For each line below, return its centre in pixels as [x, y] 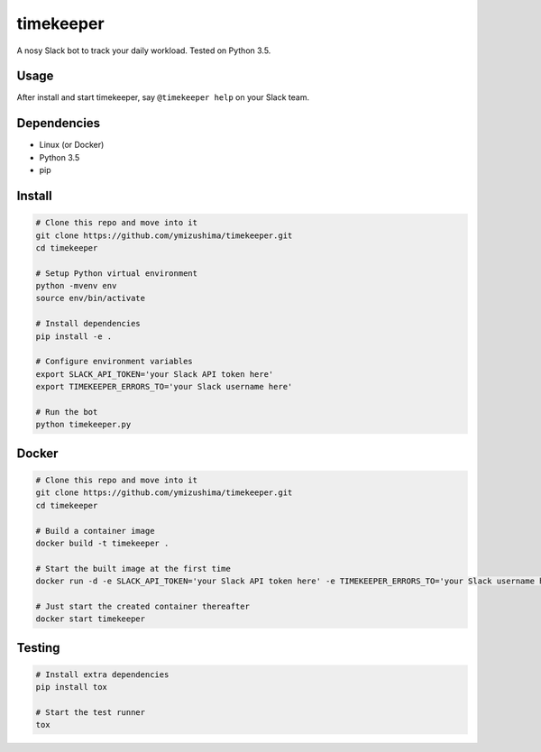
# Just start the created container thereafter [142, 606]
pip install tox [72, 687]
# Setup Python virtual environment [117, 273]
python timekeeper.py [83, 425]
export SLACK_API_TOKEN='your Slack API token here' [155, 374]
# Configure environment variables [114, 362]
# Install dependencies [88, 324]
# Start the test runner [91, 713]
